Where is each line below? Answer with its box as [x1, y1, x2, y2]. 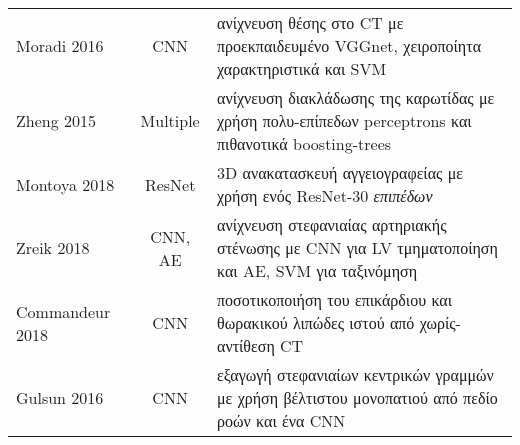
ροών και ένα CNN [217, 409, 346, 432]
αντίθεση [217, 334, 275, 357]
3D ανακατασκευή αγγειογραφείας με [217, 161, 464, 184]
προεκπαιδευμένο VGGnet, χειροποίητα [217, 34, 482, 57]
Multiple [140, 109, 200, 132]
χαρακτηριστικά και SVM [217, 57, 387, 80]
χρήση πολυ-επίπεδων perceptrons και [217, 109, 472, 132]
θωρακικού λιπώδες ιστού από [217, 311, 415, 334]
